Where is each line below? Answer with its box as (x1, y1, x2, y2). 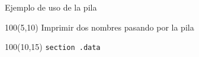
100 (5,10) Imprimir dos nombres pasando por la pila (5, 21, 194, 33)
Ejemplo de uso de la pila (5, 1, 97, 13)
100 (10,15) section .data (5, 41, 101, 53)
